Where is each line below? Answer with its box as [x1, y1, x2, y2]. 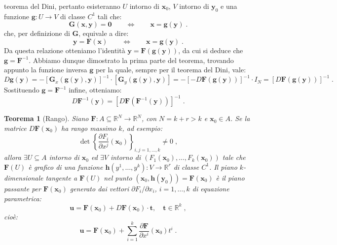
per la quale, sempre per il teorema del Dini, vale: [95, 64, 246, 75]
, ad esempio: [122, 122, 163, 133]
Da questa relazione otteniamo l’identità [4, 45, 125, 55]
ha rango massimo [61, 122, 116, 133]
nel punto [104, 172, 132, 183]
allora [4, 152, 21, 162]
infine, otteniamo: [69, 85, 122, 95]
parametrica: [4, 193, 41, 203]
